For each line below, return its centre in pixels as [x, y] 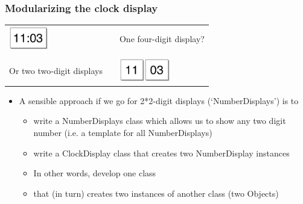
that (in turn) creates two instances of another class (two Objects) [156, 193]
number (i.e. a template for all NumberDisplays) [123, 132]
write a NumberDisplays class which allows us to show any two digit [160, 121]
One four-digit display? [162, 39]
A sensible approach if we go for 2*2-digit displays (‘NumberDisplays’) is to [159, 100]
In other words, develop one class [95, 173]
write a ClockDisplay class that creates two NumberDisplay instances [161, 153]
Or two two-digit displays [56, 71]
